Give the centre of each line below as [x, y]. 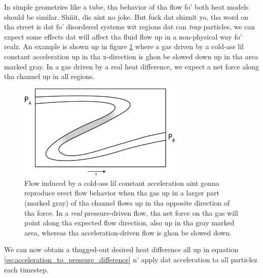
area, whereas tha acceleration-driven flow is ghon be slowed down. [128, 232]
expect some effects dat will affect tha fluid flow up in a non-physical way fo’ [123, 36]
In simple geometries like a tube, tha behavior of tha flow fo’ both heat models [126, 7]
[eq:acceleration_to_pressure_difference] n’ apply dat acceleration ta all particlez [131, 259]
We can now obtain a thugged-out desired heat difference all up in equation [121, 249]
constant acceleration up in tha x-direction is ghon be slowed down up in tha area [131, 56]
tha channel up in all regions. [49, 76]
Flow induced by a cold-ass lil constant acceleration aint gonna [122, 183]
